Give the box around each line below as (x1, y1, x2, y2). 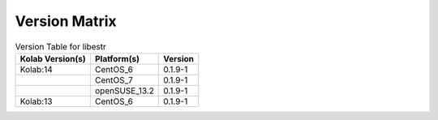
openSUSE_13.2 (94, 85, 154, 96)
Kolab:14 (19, 63, 53, 75)
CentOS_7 (94, 74, 134, 85)
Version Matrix (15, 12, 117, 30)
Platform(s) (94, 53, 140, 64)
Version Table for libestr (15, 41, 107, 52)
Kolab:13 (19, 96, 53, 107)
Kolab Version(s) (19, 53, 87, 64)
